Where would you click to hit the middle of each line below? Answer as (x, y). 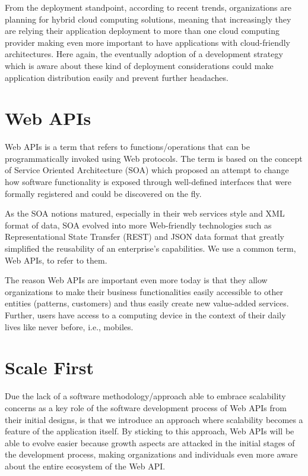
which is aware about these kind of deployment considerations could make (139, 65)
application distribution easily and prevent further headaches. (117, 77)
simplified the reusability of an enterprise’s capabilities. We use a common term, (150, 248)
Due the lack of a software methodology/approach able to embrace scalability (145, 396)
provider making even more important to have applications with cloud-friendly (147, 42)
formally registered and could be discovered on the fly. (103, 193)
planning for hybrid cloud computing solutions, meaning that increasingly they (148, 19)
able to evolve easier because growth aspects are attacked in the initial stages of (150, 442)
